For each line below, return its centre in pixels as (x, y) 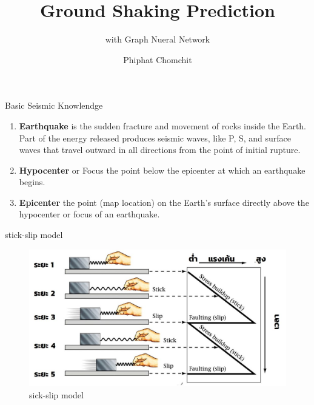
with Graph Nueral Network (158, 39)
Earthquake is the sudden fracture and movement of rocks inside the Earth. (163, 125)
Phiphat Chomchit (158, 59)
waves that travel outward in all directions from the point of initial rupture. (160, 150)
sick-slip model (56, 394)
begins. (32, 182)
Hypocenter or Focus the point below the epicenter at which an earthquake (162, 170)
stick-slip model (34, 235)
